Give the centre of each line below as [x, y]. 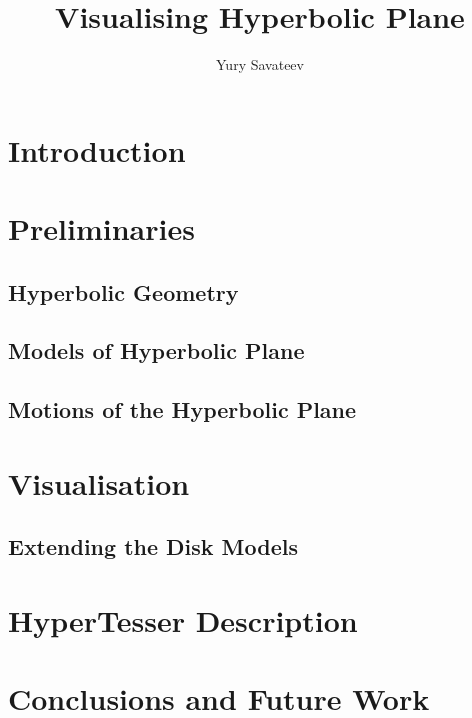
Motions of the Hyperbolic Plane [182, 409]
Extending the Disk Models [153, 546]
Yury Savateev [260, 64]
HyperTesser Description [183, 619]
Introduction [97, 149]
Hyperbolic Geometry [123, 291]
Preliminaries [101, 228]
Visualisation [99, 482]
